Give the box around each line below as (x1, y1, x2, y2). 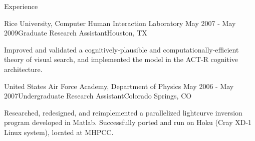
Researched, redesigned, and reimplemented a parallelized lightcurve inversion (4, 107, 242, 117)
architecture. (4, 63, 43, 74)
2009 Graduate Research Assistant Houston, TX (4, 27, 147, 38)
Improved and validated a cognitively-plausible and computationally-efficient (4, 44, 239, 54)
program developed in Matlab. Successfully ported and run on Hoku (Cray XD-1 (4, 117, 252, 127)
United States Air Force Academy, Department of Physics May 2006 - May (4, 80, 234, 91)
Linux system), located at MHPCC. (4, 126, 114, 137)
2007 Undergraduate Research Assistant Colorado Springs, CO (4, 90, 192, 101)
